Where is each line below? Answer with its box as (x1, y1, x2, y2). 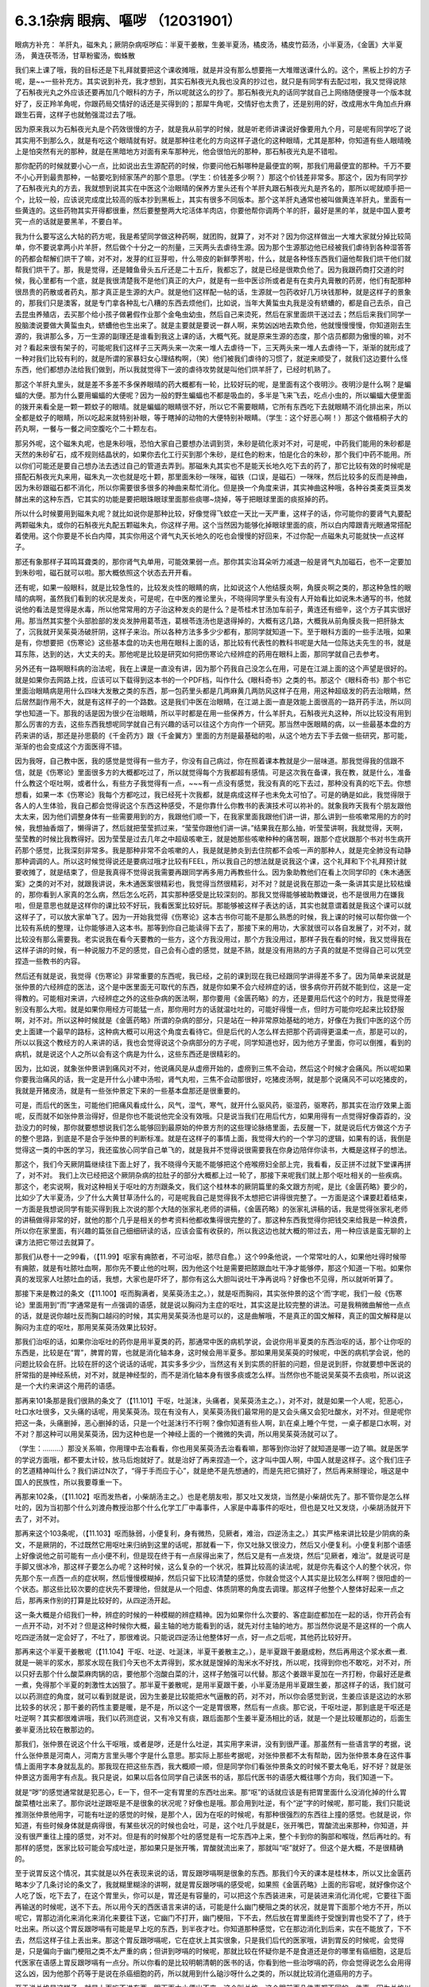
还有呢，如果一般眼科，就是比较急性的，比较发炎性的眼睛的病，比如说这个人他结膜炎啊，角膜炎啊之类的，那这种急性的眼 (14, 583, 412, 592)
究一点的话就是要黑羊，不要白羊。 (14, 217, 126, 227)
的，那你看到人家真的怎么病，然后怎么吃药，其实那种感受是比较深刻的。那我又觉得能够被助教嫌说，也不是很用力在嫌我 (14, 890, 404, 900)
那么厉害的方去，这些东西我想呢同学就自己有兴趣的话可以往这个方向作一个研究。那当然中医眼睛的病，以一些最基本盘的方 (14, 719, 412, 729)
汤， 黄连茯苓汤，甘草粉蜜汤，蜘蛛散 (14, 50, 135, 60)
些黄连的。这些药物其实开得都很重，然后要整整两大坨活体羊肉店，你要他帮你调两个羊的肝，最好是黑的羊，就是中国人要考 (14, 206, 412, 215)
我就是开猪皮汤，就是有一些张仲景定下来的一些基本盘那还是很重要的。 (14, 1086, 245, 1095)
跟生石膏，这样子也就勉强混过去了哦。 (14, 110, 141, 119)
